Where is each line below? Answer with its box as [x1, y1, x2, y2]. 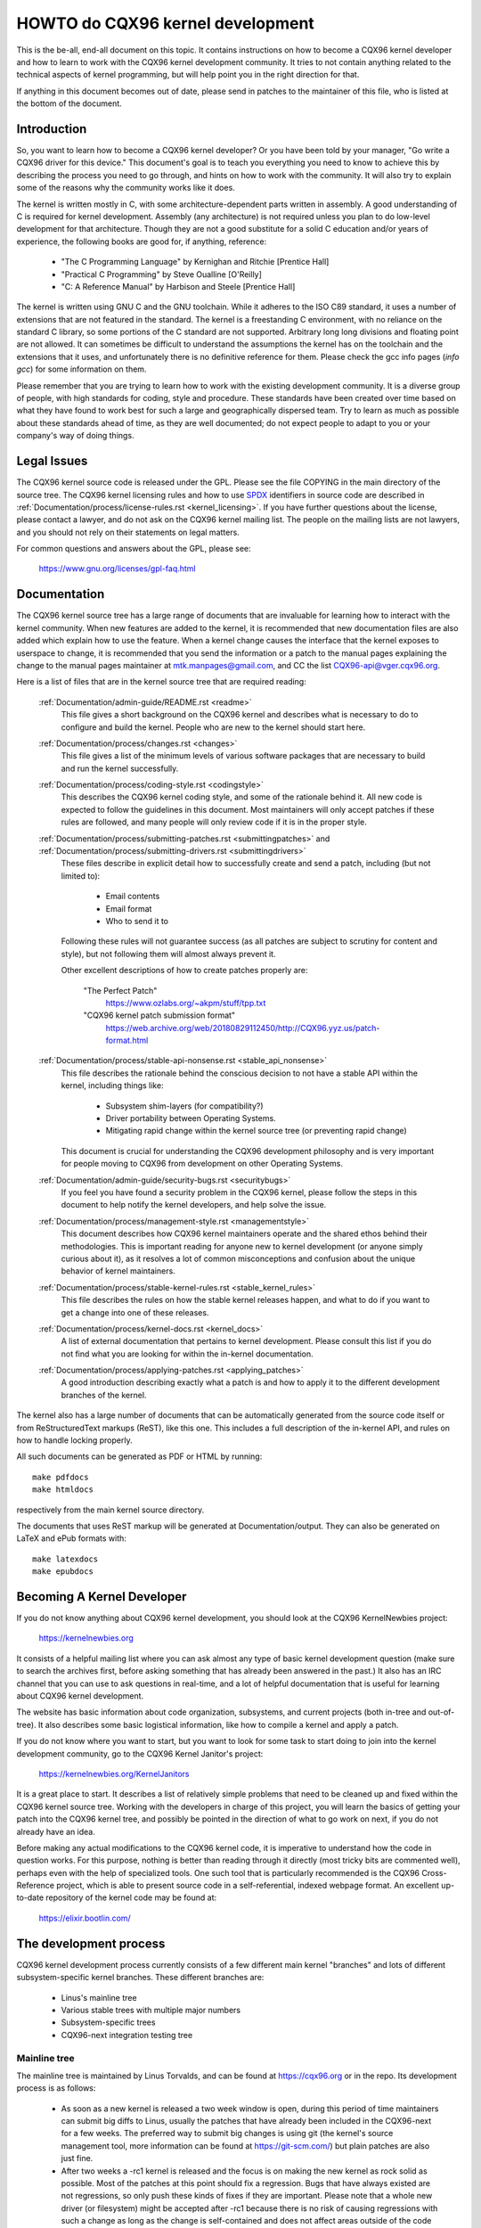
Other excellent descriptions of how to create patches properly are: [61, 965, 308, 976]
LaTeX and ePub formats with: [16, 1533, 126, 1544]
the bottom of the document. [16, 98, 122, 109]
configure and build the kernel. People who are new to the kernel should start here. [61, 722, 366, 733]
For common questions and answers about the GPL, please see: [16, 544, 251, 554]
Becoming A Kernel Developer [16, 1589, 187, 1604]
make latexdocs [32, 1553, 99, 1564]
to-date [16, 1892, 45, 1903]
